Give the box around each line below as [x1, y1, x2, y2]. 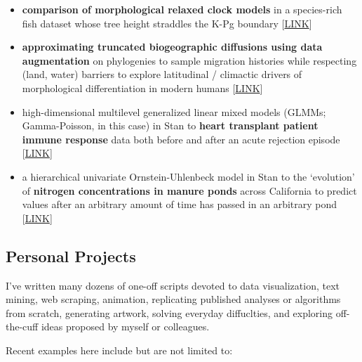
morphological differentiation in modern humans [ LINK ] [22, 80, 263, 95]
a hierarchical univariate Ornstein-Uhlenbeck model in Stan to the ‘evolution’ [22, 169, 355, 183]
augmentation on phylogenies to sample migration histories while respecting [22, 53, 357, 67]
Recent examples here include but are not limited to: [6, 342, 233, 357]
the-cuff [6, 319, 39, 334]
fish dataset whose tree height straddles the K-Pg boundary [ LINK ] [22, 15, 312, 30]
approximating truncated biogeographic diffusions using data [22, 39, 323, 54]
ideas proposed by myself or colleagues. [41, 319, 210, 334]
